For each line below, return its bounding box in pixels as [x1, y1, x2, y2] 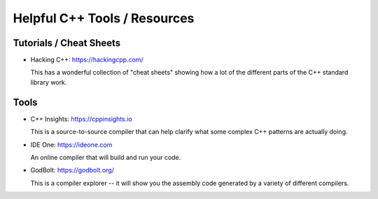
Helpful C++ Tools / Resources [13, 10, 195, 26]
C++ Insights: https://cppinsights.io [30, 115, 132, 123]
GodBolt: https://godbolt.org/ [30, 166, 115, 175]
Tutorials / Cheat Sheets [13, 37, 121, 49]
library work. [30, 78, 67, 87]
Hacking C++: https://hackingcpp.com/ [30, 56, 143, 64]
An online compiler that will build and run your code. [30, 153, 181, 161]
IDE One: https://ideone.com [30, 140, 113, 149]
